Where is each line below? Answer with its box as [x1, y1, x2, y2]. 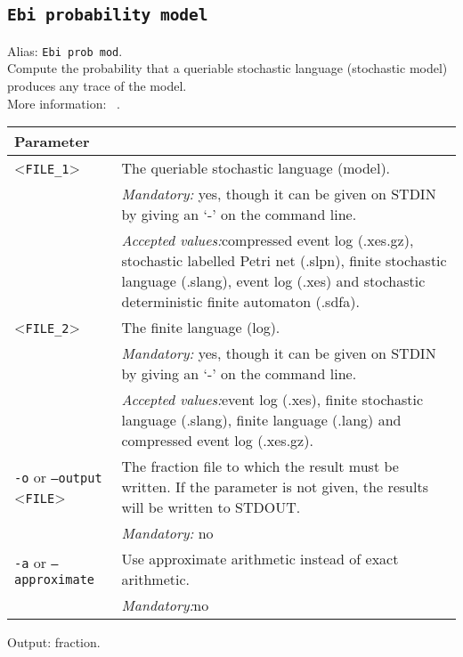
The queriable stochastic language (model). [121, 158, 391, 179]
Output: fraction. [7, 633, 101, 652]
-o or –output [14, 466, 102, 487]
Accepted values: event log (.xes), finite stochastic [121, 389, 424, 410]
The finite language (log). [121, 317, 280, 338]
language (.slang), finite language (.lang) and [121, 410, 402, 431]
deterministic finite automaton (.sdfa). [121, 291, 360, 312]
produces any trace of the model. [7, 77, 187, 95]
